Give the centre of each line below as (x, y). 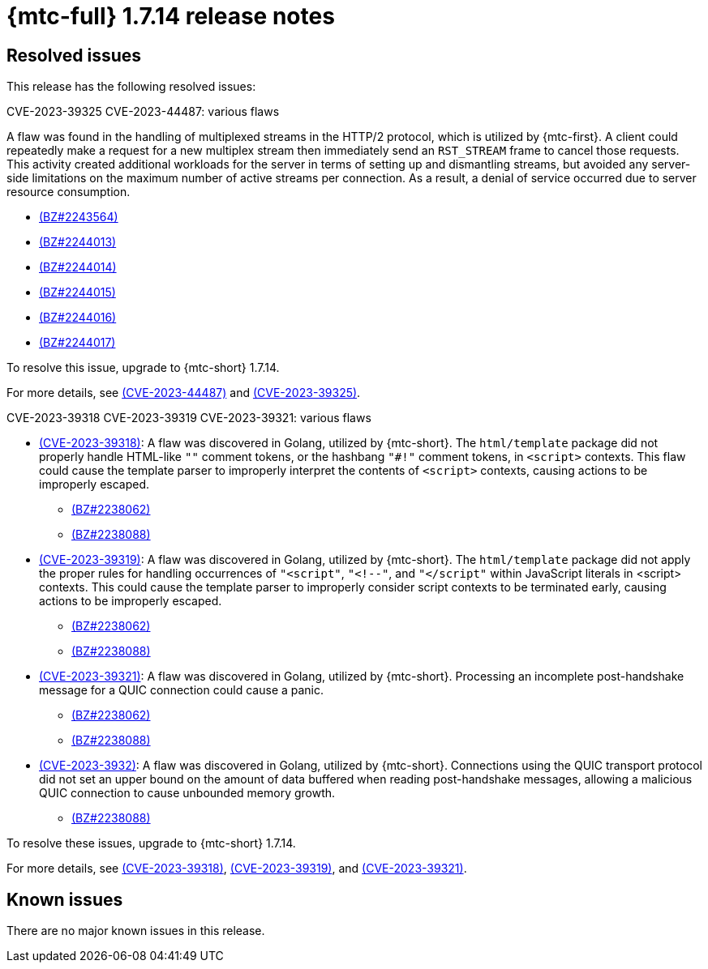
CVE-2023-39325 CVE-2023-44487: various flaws (143, 112)
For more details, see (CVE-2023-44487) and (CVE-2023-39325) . (184, 393)
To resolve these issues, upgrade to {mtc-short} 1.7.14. (151, 843)
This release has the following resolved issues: (131, 87)
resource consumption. (69, 192)
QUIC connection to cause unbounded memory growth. (187, 793)
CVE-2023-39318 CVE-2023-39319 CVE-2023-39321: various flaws (189, 418)
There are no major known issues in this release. (136, 931)
